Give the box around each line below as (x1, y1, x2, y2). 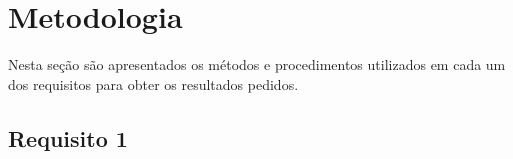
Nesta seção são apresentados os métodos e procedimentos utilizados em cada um (8, 54, 506, 75)
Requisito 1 (8, 122, 128, 153)
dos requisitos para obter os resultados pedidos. (8, 73, 299, 94)
